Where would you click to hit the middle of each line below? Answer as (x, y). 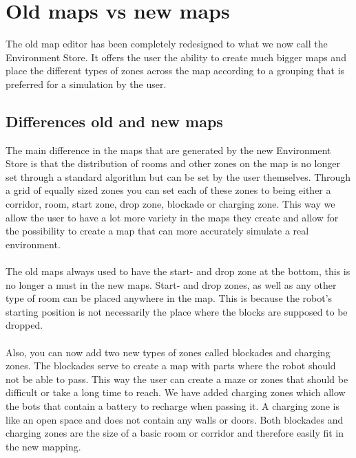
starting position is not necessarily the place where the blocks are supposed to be (177, 311)
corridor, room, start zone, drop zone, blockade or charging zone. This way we (170, 204)
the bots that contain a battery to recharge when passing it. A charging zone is (173, 405)
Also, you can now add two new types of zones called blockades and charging (168, 352)
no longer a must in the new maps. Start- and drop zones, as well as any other (171, 284)
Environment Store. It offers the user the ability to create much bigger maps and (176, 57)
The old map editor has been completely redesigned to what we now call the (167, 44)
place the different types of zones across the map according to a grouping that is (175, 70)
